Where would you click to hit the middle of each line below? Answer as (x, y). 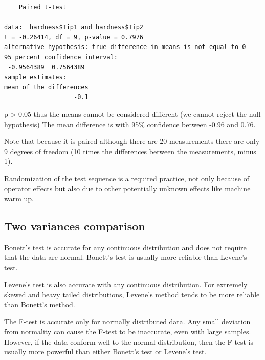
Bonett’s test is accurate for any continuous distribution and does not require (125, 247)
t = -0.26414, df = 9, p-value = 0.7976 (74, 37)
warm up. (19, 198)
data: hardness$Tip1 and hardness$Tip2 (74, 27)
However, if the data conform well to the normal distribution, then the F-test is (129, 341)
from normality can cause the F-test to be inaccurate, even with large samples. (128, 332)
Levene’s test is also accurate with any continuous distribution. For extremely (126, 284)
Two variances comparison (75, 226)
